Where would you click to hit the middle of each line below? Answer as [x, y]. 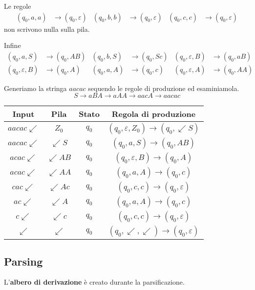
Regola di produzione [154, 114]
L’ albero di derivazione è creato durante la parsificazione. [94, 281]
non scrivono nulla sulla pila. [47, 29]
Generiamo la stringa [35, 88]
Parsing [23, 261]
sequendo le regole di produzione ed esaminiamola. [164, 88]
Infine [12, 45]
